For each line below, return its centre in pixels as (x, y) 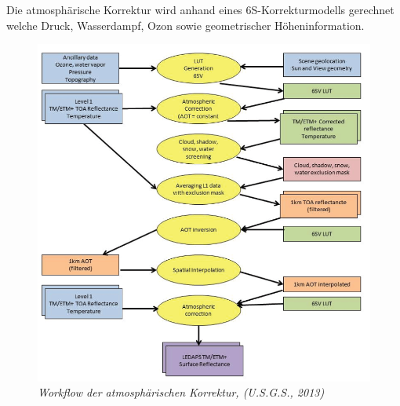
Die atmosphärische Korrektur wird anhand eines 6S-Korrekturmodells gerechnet (200, 9)
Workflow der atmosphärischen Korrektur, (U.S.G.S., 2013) (181, 392)
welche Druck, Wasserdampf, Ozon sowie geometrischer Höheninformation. (185, 25)
